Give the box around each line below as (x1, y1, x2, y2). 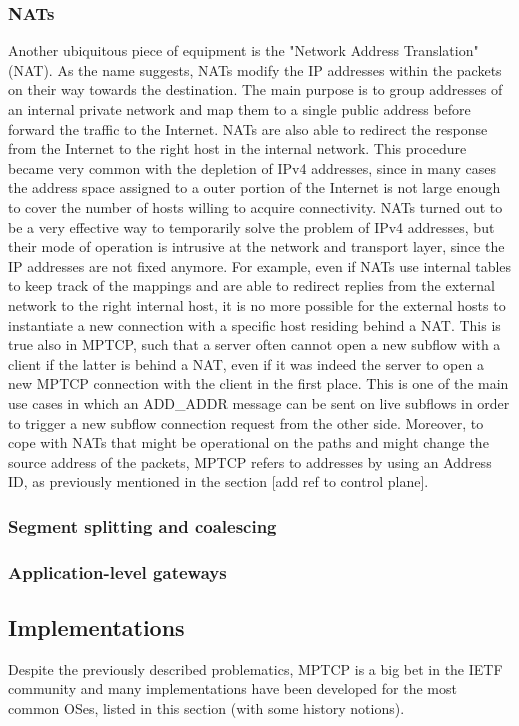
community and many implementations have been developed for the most (8, 678, 457, 699)
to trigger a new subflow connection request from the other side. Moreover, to (8, 412, 484, 433)
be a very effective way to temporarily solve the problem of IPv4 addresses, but (8, 216, 495, 237)
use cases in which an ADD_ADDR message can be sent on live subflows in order (8, 392, 510, 413)
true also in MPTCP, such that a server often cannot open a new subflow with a (8, 334, 501, 355)
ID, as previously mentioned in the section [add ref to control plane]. (8, 471, 429, 492)
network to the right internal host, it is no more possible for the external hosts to (8, 294, 506, 315)
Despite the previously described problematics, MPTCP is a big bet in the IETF (8, 658, 503, 679)
